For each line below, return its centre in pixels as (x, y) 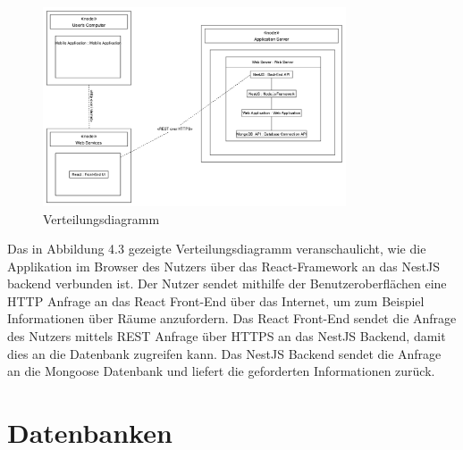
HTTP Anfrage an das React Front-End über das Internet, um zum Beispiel (216, 300)
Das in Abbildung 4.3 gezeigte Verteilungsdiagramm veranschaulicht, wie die (217, 249)
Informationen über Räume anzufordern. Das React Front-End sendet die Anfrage (232, 318)
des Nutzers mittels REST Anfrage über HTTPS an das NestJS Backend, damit (227, 336)
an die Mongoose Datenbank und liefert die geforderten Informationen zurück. (221, 371)
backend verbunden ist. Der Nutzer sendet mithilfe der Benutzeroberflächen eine (227, 283)
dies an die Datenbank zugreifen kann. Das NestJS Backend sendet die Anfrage (224, 353)
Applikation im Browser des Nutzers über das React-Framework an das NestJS (224, 266)
